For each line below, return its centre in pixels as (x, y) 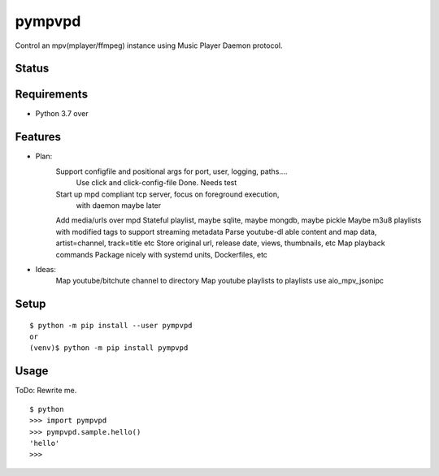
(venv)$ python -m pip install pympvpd (109, 348)
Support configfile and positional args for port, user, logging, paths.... (172, 171)
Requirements (52, 95)
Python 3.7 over (62, 114)
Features (38, 137)
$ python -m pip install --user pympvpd (111, 325)
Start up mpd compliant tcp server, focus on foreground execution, (167, 194)
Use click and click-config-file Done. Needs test (156, 183)
